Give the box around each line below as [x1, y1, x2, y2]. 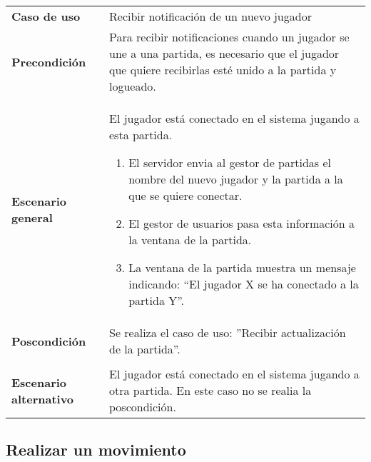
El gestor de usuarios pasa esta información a [128, 215, 355, 231]
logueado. [109, 78, 156, 94]
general [11, 209, 53, 226]
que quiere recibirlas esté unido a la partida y [109, 61, 337, 78]
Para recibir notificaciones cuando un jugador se [109, 29, 350, 45]
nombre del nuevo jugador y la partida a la [128, 171, 343, 187]
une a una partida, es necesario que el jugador [109, 45, 340, 61]
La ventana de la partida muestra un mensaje [128, 259, 356, 276]
